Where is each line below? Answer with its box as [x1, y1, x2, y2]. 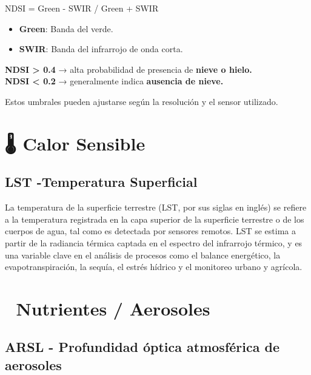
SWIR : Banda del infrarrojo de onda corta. [19, 42, 183, 55]
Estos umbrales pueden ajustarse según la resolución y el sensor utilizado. [5, 95, 278, 107]
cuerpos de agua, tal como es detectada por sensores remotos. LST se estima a [5, 225, 296, 237]
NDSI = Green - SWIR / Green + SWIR [5, 2, 159, 14]
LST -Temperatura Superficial [5, 172, 198, 191]
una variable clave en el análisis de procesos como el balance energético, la [5, 248, 281, 261]
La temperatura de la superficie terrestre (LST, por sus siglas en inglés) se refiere [5, 201, 307, 214]
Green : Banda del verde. [19, 22, 113, 35]
